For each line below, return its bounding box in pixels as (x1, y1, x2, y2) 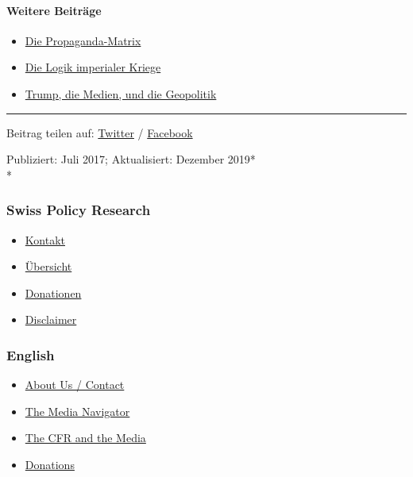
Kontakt (25, 231, 65, 248)
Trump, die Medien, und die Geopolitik (25, 85, 217, 102)
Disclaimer (25, 311, 77, 328)
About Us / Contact (25, 376, 125, 393)
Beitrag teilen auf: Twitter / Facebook (6, 124, 193, 140)
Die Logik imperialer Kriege (25, 59, 161, 75)
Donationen (25, 284, 82, 301)
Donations (25, 456, 75, 472)
